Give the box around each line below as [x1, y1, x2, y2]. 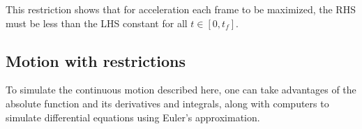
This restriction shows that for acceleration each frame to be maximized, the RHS [6, 2, 356, 16]
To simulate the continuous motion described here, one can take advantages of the [6, 82, 356, 97]
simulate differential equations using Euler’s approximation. [6, 109, 260, 124]
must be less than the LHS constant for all [6, 15, 188, 30]
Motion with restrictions [6, 50, 186, 71]
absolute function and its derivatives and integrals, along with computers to [6, 96, 329, 110]
